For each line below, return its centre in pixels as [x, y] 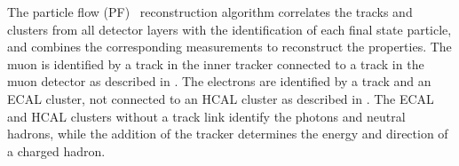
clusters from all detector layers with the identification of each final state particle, [229, 29]
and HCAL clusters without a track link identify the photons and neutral [206, 116]
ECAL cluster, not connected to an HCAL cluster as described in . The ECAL [221, 98]
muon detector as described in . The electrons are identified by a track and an [219, 81]
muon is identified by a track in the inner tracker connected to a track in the [216, 63]
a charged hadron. [56, 150]
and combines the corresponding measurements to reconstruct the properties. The [229, 47]
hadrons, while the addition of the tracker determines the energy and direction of [228, 134]
